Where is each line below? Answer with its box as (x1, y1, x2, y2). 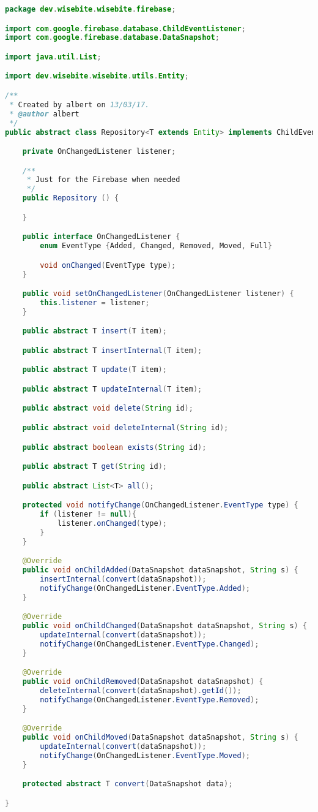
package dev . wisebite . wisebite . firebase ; (5, 5, 176, 13)
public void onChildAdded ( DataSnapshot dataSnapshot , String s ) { (22, 566, 298, 575)
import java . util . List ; (5, 52, 102, 61)
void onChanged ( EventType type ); (40, 260, 176, 270)
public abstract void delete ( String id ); (22, 404, 193, 413)
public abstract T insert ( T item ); (22, 327, 167, 336)
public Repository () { (22, 194, 119, 203)
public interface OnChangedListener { (22, 232, 180, 241)
